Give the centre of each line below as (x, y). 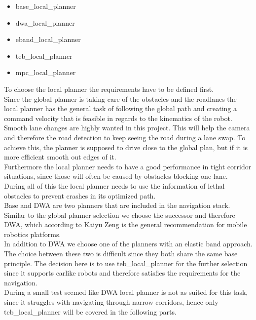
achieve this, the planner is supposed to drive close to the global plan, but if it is (126, 147)
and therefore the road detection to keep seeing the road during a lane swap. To (125, 137)
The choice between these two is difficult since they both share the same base (121, 254)
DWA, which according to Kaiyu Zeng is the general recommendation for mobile (126, 224)
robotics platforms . (33, 234)
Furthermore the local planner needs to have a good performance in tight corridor (128, 166)
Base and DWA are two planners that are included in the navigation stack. (117, 205)
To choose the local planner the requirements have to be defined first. (109, 89)
